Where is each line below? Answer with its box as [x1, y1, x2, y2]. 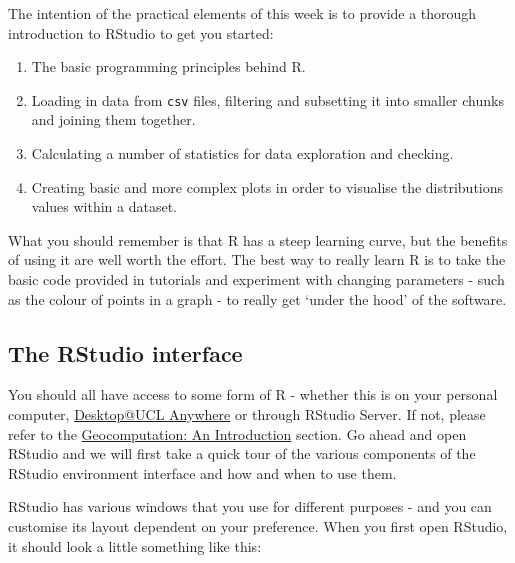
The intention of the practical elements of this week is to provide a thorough [8, 3, 477, 23]
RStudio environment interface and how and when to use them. [8, 462, 397, 483]
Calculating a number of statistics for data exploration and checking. [31, 143, 454, 164]
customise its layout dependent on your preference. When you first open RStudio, [8, 515, 508, 536]
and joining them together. [31, 109, 196, 130]
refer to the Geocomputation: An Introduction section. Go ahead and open [8, 423, 467, 444]
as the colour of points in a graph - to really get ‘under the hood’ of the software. [8, 288, 507, 309]
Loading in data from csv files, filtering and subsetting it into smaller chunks [31, 89, 504, 110]
